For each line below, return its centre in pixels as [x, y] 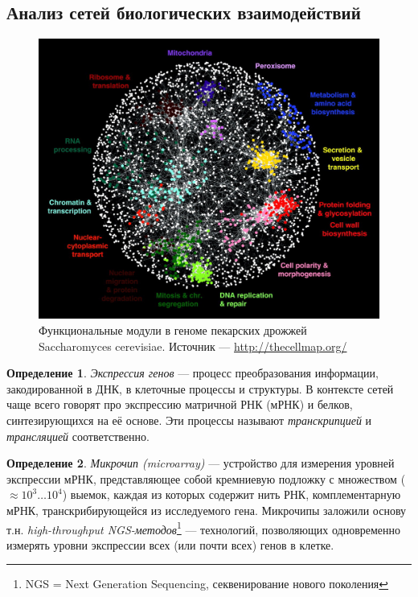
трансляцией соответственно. [78, 436]
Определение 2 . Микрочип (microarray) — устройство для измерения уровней [201, 463]
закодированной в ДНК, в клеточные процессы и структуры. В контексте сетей [200, 388]
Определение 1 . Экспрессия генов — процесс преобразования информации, [193, 373]
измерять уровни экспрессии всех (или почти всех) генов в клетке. [170, 544]
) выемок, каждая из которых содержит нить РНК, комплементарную [232, 494]
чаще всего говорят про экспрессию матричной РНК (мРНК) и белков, [180, 404]
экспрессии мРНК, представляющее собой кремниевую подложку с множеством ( [206, 478]
